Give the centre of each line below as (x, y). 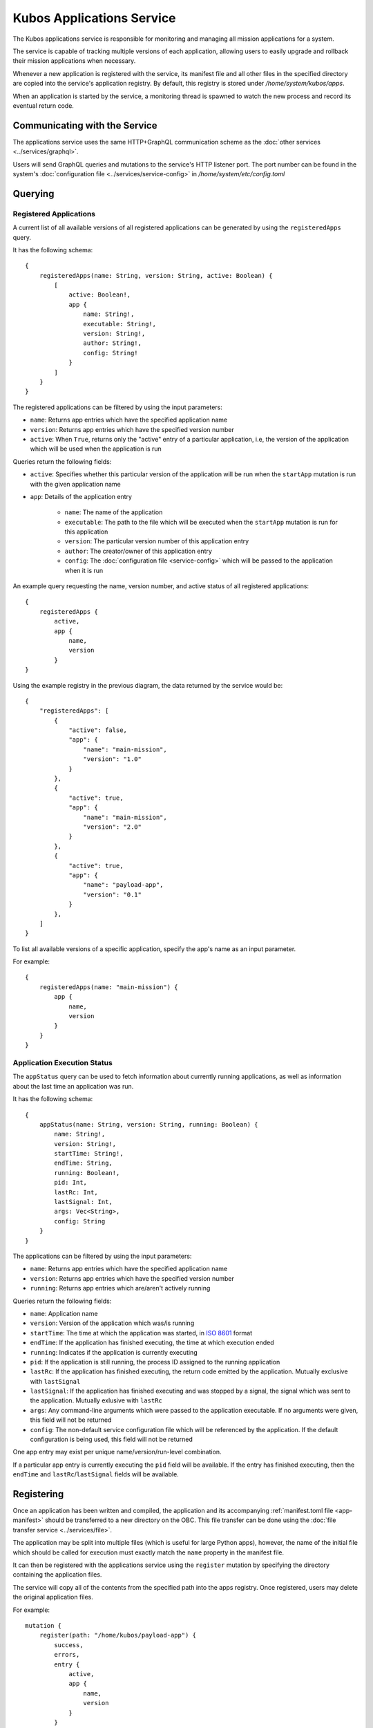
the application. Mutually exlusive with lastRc (96, 1400)
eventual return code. (43, 105)
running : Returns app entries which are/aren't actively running (120, 1288)
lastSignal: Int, (84, 1202)
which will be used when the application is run (96, 449)
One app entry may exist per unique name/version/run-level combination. (117, 1452)
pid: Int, (71, 1183)
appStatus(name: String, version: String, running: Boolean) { (149, 1124)
